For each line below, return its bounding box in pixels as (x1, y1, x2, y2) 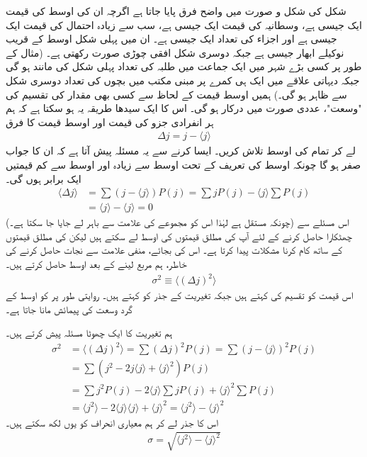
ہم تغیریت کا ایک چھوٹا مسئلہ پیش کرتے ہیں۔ (6, 325, 173, 340)
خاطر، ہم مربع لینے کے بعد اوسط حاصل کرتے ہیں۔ (6, 256, 187, 271)
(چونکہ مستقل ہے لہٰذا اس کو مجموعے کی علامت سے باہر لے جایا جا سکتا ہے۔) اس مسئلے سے (6, 215, 349, 230)
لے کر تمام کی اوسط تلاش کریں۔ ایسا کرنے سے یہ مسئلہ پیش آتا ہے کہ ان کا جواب (6, 143, 356, 158)
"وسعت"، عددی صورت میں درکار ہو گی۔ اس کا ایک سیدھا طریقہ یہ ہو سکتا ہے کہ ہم (6, 101, 362, 115)
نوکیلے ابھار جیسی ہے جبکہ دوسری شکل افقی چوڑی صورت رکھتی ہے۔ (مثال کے (6, 45, 344, 60)
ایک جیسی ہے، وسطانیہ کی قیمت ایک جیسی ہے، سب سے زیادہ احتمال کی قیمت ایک (6, 17, 362, 32)
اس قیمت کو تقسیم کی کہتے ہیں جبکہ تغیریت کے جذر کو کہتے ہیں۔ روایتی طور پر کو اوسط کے (6, 288, 354, 303)
